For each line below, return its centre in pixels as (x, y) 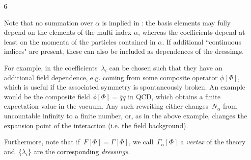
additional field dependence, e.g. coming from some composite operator (111, 77)
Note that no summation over (49, 22)
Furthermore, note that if (42, 142)
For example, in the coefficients (51, 67)
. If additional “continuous (202, 41)
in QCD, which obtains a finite (174, 96)
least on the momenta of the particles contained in (80, 41)
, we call (141, 142)
